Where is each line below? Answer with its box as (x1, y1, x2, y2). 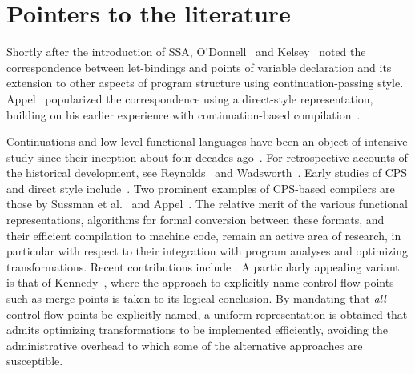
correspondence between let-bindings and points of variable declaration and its (6, 58, 392, 75)
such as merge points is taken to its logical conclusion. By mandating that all (6, 290, 386, 307)
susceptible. (6, 352, 63, 369)
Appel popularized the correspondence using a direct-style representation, (6, 90, 373, 107)
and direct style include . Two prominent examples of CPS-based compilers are (6, 179, 395, 196)
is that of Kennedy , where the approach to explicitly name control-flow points (6, 274, 394, 291)
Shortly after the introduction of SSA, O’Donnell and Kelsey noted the (6, 43, 366, 60)
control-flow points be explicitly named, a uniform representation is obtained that (6, 305, 408, 322)
